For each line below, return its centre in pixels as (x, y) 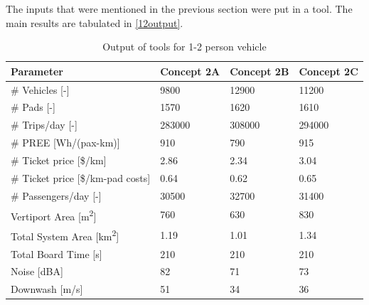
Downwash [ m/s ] (47, 289)
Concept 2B (260, 71)
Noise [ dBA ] (37, 271)
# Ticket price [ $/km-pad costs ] (81, 177)
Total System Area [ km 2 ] (65, 235)
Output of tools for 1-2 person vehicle (184, 47)
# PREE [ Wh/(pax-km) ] (65, 143)
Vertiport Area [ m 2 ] (54, 215)
